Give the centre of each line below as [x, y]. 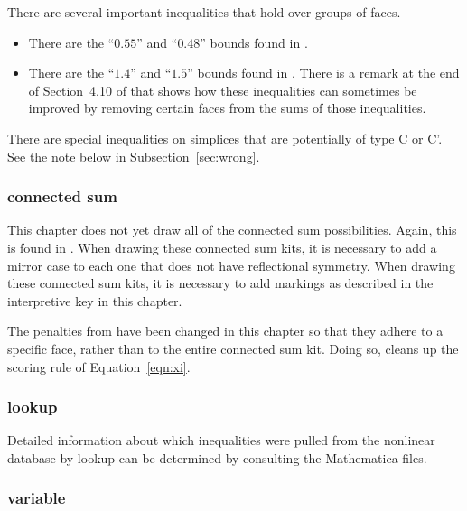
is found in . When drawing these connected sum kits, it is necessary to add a [222, 247]
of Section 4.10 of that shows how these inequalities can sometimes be [223, 90]
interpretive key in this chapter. [95, 300]
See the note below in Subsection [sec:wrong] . [134, 156]
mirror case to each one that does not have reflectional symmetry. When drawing [231, 265]
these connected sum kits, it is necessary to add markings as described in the [220, 283]
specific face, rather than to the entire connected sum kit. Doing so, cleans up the [233, 348]
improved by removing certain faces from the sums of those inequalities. [227, 108]
